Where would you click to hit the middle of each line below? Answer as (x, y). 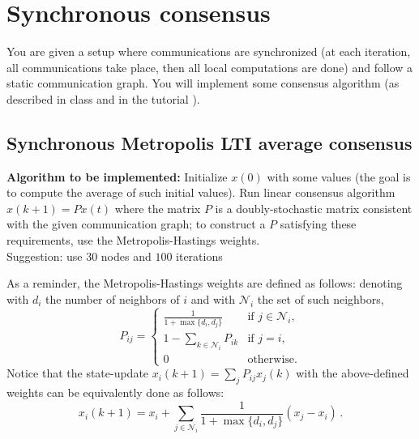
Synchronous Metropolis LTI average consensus (209, 142)
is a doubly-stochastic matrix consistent (314, 208)
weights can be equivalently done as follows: (115, 392)
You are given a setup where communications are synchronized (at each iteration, (209, 51)
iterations (199, 256)
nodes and (126, 256)
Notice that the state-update (78, 373)
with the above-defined (353, 373)
